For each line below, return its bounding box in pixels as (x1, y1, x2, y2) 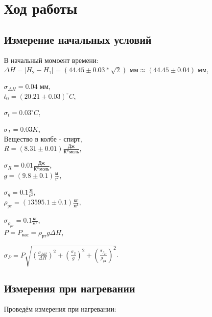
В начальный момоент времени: (4, 55, 98, 65)
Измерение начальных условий (4, 31, 152, 47)
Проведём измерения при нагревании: (4, 304, 117, 314)
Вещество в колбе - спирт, (4, 133, 82, 144)
